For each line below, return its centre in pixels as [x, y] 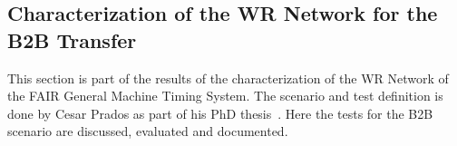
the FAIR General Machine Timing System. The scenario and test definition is [225, 96]
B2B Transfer [72, 39]
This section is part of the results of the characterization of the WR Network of [228, 78]
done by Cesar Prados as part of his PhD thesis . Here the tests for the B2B [220, 113]
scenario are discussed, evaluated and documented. [148, 131]
